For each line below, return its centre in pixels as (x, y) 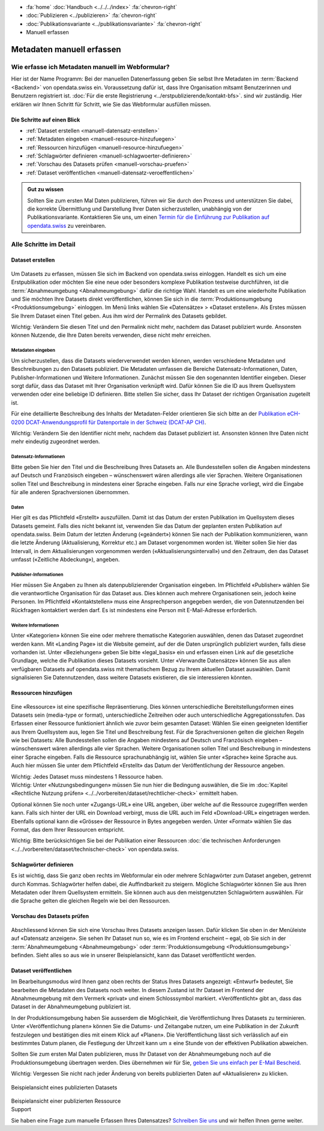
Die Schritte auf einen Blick (46, 120)
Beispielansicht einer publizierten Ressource (66, 1101)
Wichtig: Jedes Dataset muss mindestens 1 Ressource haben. (87, 776)
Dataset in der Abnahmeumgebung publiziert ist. (71, 1007)
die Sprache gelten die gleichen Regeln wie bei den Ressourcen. (91, 901)
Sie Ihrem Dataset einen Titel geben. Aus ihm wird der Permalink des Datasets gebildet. (119, 316)
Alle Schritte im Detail (43, 244)
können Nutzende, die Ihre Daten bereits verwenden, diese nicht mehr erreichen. (111, 335)
